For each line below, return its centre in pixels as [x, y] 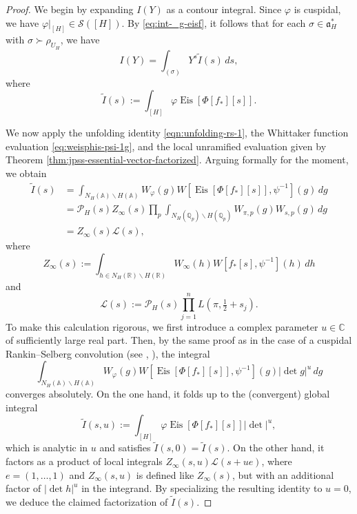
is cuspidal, [317, 9]
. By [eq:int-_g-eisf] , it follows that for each [214, 22]
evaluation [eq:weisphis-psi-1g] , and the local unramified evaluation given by [166, 146]
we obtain [26, 173]
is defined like [165, 474]
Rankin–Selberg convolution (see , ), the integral [108, 353]
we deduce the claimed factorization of [87, 502]
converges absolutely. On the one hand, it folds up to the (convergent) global [168, 394]
